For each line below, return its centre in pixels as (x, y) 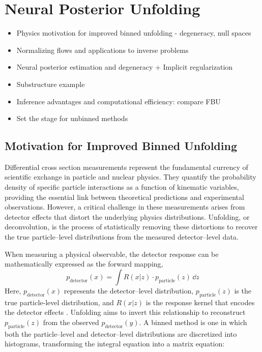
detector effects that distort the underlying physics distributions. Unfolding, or (127, 216)
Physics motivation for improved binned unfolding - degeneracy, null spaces (134, 33)
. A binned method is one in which (193, 322)
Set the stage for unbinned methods (72, 118)
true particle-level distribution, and (59, 302)
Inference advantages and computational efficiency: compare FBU (119, 101)
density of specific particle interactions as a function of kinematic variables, (122, 187)
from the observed (71, 322)
